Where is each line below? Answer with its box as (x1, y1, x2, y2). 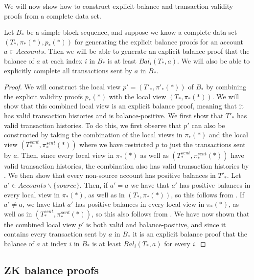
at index (42, 238, 67, 248)
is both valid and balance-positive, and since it (86, 219, 226, 229)
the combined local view (4, 219, 76, 229)
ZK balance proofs (4, 262, 99, 277)
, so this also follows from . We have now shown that (92, 208, 250, 218)
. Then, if (79, 179, 108, 190)
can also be (191, 120, 225, 130)
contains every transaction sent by (4, 229, 107, 239)
